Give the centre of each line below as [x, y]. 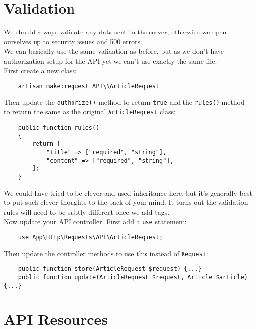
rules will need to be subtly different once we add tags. [87, 212]
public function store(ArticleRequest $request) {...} [110, 269]
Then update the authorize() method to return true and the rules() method [124, 102]
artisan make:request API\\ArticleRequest [89, 86]
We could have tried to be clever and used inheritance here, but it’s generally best [128, 192]
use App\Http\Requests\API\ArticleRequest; [91, 238]
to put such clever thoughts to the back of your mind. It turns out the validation [126, 202]
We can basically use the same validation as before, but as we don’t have [114, 51]
